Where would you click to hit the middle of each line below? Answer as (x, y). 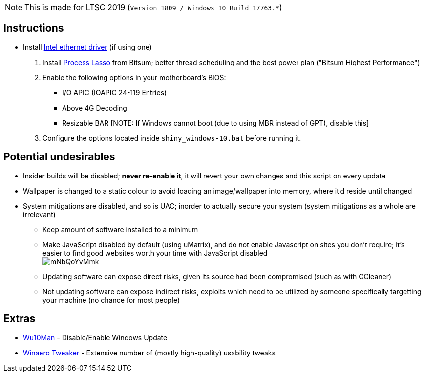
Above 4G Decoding (95, 108)
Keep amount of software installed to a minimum (120, 229)
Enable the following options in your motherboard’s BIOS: (134, 77)
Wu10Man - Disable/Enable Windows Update (95, 337)
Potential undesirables (59, 157)
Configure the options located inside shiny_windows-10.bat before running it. (172, 138)
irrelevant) (39, 214)
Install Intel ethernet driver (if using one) (87, 47)
